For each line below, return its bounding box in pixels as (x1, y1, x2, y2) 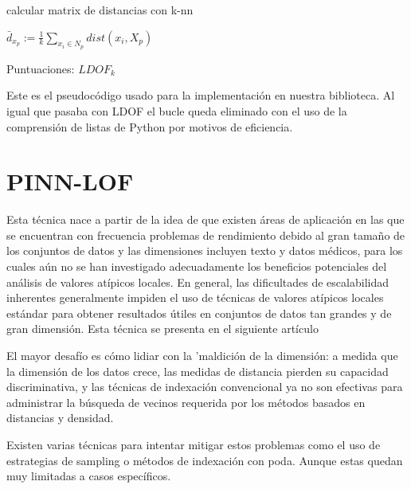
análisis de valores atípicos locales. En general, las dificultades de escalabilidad (6, 273, 389, 290)
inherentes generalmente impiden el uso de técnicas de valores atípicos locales (6, 289, 384, 306)
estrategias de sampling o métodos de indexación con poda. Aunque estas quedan (6, 452, 403, 468)
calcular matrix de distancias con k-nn (6, 2, 194, 18)
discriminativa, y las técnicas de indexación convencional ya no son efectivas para (6, 378, 403, 395)
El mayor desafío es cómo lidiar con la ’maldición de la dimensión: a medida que (6, 347, 398, 364)
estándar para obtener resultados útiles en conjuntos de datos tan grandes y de (6, 304, 392, 321)
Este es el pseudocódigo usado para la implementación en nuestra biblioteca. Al (6, 87, 395, 104)
